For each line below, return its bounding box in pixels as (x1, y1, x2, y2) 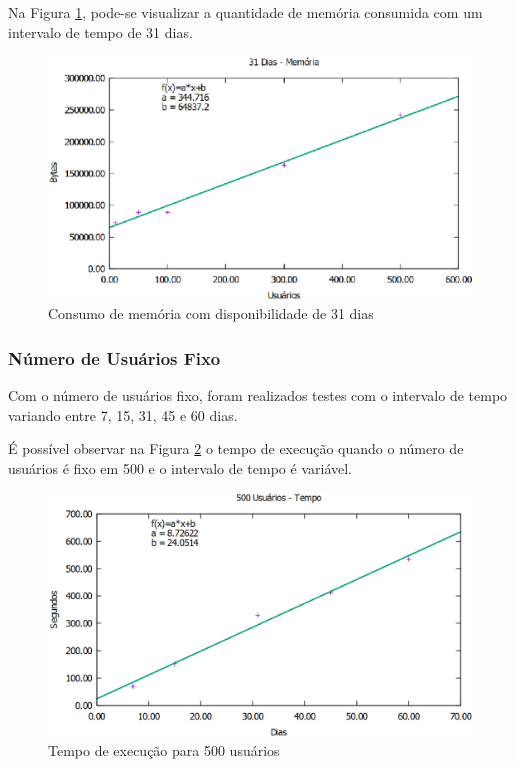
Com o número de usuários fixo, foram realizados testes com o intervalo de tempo (8, 385, 508, 406)
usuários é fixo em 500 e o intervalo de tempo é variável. (8, 457, 352, 478)
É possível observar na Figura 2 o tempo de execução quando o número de (8, 438, 464, 459)
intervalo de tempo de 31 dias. (8, 21, 193, 42)
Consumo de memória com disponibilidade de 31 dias (48, 303, 374, 324)
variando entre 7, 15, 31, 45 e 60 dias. (8, 404, 238, 425)
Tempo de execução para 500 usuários (48, 740, 280, 761)
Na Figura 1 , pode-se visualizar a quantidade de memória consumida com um (8, 2, 483, 22)
